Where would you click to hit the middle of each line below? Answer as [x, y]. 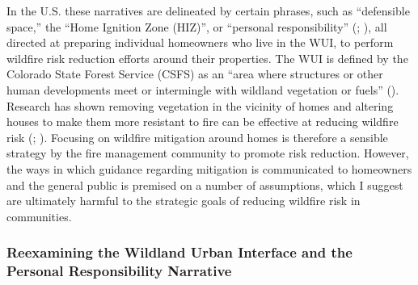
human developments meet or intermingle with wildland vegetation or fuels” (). [203, 89]
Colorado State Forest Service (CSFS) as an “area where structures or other [195, 74]
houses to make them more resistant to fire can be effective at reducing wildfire [203, 122]
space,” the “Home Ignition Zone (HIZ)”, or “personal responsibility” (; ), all [197, 26]
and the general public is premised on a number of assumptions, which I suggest [205, 184]
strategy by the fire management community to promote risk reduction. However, [208, 153]
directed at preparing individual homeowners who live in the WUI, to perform [200, 42]
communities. [39, 216]
